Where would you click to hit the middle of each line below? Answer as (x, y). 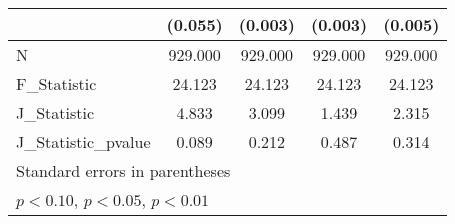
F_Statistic (56, 83)
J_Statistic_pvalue (83, 141)
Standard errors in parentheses (123, 170)
